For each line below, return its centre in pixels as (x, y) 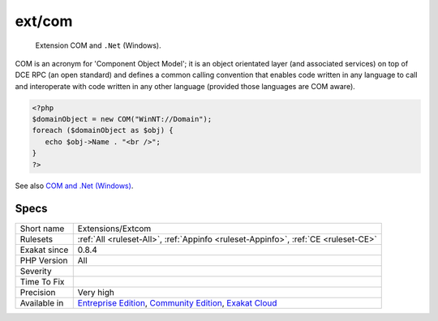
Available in (42, 302)
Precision (38, 292)
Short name (42, 229)
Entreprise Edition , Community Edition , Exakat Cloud (177, 302)
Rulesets (36, 239)
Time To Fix (42, 281)
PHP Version (44, 260)
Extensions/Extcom (114, 229)
